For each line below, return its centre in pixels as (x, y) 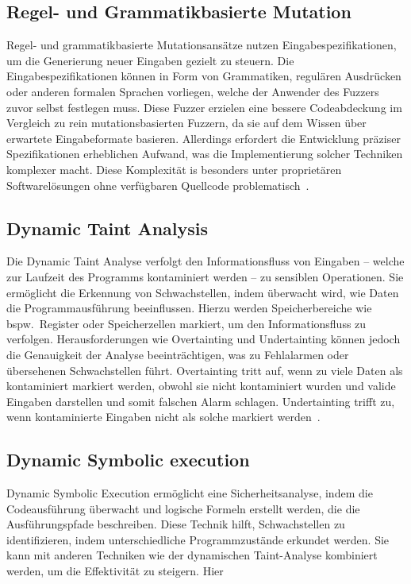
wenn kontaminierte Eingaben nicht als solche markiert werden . (163, 417)
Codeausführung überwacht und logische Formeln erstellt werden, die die (183, 508)
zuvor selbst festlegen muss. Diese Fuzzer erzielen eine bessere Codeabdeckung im (204, 107)
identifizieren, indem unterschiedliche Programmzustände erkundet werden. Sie (198, 539)
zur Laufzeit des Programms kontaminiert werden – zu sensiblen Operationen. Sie (205, 276)
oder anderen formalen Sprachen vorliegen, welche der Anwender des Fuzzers (193, 91)
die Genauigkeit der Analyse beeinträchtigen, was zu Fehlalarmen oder (178, 354)
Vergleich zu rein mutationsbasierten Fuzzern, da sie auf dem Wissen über (186, 123)
